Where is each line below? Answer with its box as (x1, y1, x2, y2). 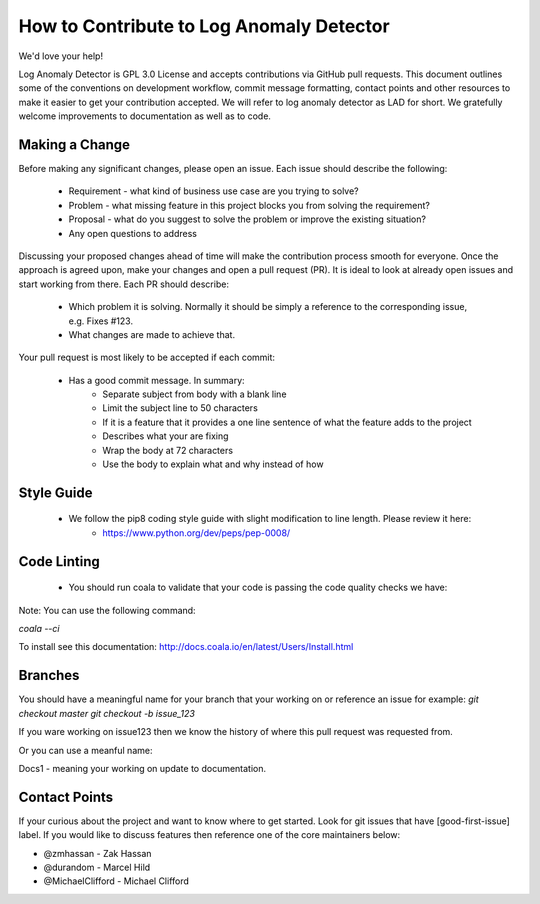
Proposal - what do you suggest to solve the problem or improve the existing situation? (68, 213, 427, 225)
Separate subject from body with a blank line (102, 388, 287, 400)
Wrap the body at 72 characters (102, 444, 234, 456)
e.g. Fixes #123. (68, 315, 134, 327)
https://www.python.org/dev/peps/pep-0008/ (102, 526, 291, 539)
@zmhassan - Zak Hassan (43, 847, 152, 859)
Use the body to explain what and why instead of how (102, 458, 324, 470)
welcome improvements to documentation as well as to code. (18, 110, 272, 122)
